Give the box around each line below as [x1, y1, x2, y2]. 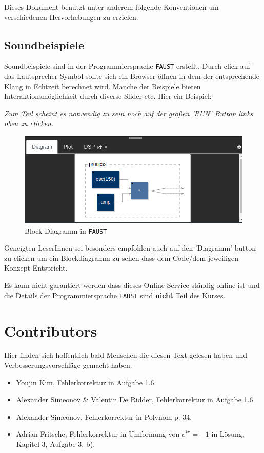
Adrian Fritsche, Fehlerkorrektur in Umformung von [16, 428, 180, 439]
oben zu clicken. [4, 118, 54, 129]
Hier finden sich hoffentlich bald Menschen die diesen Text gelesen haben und [4, 349, 248, 360]
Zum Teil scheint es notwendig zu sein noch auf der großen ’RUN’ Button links [4, 108, 253, 118]
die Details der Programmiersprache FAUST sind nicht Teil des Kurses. [4, 290, 226, 300]
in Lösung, [211, 428, 245, 439]
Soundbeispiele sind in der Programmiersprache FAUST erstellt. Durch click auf [4, 60, 250, 71]
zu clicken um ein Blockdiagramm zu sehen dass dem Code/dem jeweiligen [4, 252, 238, 263]
